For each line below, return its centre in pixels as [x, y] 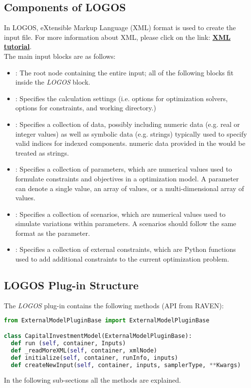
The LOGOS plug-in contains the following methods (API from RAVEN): [114, 305]
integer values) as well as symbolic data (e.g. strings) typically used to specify [131, 133]
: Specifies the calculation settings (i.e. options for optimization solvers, [121, 98]
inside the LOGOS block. [53, 82]
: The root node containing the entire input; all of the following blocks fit [124, 72]
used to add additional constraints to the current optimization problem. [122, 259]
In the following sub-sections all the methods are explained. [92, 380]
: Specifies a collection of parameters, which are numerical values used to [124, 169]
